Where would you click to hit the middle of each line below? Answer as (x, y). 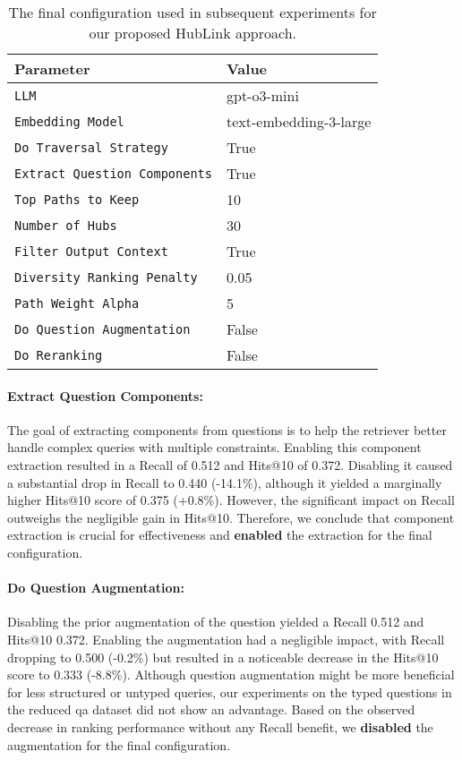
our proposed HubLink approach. (192, 33)
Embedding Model (69, 121)
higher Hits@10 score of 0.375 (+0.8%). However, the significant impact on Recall (231, 500)
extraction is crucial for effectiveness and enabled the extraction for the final (220, 535)
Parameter (52, 68)
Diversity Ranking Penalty (106, 277)
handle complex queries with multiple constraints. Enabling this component (214, 447)
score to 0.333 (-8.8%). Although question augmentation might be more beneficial (231, 675)
